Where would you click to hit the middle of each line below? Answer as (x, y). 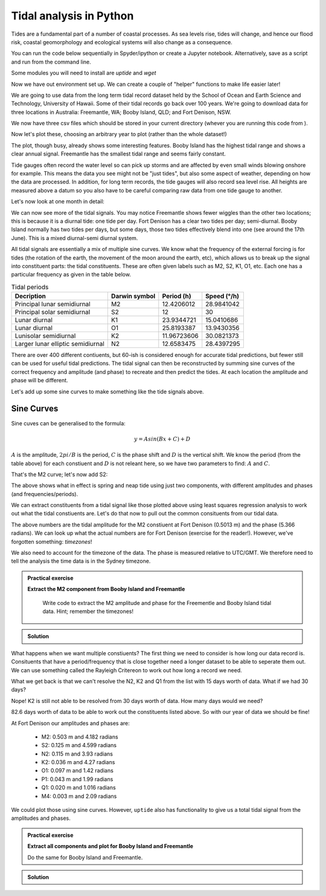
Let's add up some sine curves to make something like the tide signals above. (108, 391)
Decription (30, 296)
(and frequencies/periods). (45, 494)
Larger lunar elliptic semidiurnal (60, 344)
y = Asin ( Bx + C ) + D (162, 439)
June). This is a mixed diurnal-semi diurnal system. (75, 238)
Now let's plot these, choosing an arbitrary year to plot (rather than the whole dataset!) (119, 134)
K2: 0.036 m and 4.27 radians (78, 762)
